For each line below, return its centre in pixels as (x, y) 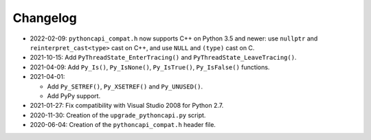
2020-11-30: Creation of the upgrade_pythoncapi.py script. (118, 115)
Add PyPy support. (74, 95)
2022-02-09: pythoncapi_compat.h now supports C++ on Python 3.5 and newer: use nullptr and (174, 38)
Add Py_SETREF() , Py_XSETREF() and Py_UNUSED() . (125, 86)
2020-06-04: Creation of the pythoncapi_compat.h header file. (123, 125)
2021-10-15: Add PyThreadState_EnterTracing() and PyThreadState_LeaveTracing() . (163, 58)
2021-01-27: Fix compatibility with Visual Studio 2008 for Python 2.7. (127, 106)
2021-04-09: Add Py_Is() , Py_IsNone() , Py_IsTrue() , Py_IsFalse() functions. (150, 67)
